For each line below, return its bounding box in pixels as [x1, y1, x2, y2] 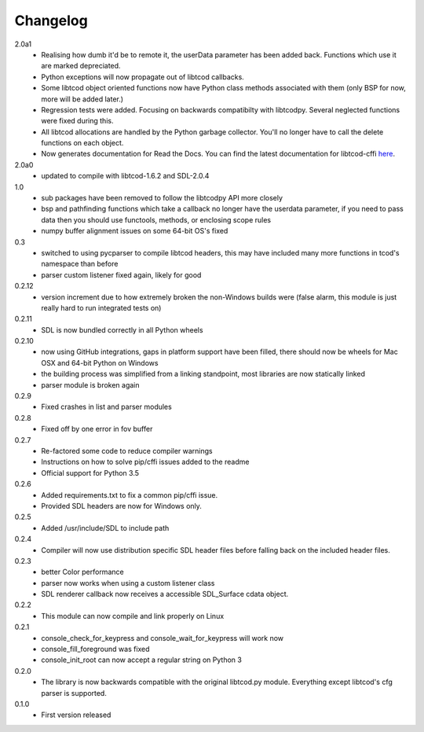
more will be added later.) [41, 94, 124, 104]
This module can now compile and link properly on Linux [41, 611, 225, 620]
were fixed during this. [41, 116, 114, 126]
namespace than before [41, 259, 119, 269]
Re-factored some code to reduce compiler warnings [41, 447, 214, 455]
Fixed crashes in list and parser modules [41, 402, 172, 412]
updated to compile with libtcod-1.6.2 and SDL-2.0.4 [41, 171, 210, 181]
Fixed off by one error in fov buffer [41, 425, 153, 434]
